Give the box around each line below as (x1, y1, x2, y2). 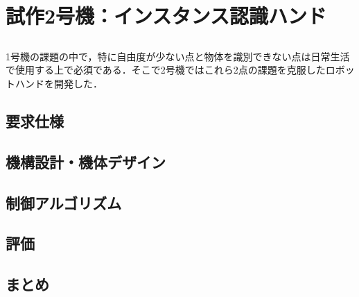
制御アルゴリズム (6, 192, 122, 213)
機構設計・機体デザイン (6, 151, 166, 172)
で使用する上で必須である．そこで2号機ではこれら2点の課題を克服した (6, 62, 326, 77)
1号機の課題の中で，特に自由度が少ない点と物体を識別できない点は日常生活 (6, 49, 350, 63)
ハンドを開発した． (15, 76, 103, 90)
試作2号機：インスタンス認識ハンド (6, 1, 326, 30)
